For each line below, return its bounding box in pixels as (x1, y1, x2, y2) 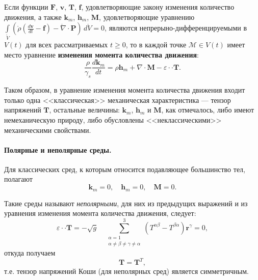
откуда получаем (4, 247, 56, 258)
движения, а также (4, 11, 62, 22)
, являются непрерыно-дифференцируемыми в (105, 22, 247, 33)
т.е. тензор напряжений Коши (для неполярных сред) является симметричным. (4, 266, 249, 276)
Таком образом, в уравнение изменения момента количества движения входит (4, 85, 245, 95)
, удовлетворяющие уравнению (99, 11, 195, 22)
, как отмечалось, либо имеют (161, 104, 254, 115)
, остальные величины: (49, 104, 120, 115)
